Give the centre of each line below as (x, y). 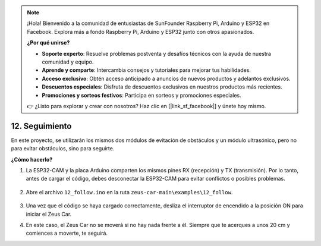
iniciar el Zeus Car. (49, 214)
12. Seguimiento (41, 126)
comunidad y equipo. (68, 62)
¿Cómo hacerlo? (32, 159)
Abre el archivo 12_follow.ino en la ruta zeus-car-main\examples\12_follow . (129, 192)
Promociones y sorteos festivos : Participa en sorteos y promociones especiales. (142, 95)
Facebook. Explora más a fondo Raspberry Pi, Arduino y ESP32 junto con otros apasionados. (141, 31)
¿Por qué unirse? (48, 43)
